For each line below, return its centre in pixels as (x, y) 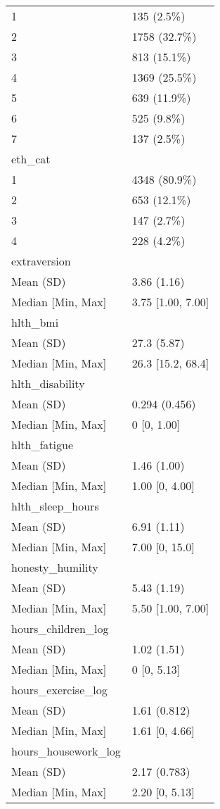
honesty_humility (55, 567)
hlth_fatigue (43, 445)
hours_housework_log (66, 751)
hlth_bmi (35, 322)
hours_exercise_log (59, 690)
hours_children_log (60, 628)
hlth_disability (48, 383)
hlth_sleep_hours (55, 506)
